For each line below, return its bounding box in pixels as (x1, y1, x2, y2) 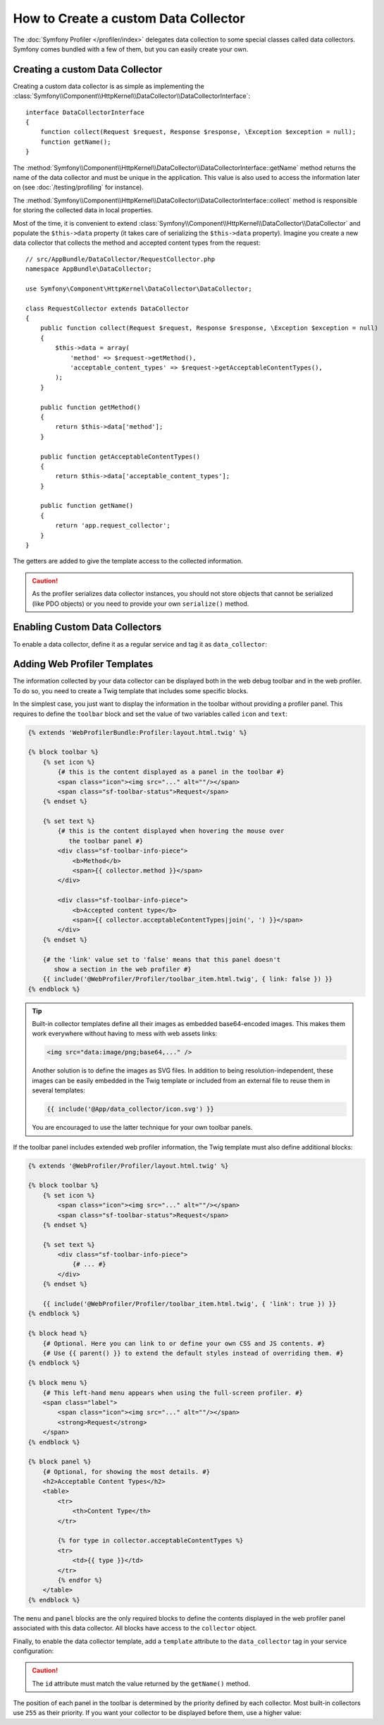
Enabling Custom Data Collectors (13, 621, 162, 633)
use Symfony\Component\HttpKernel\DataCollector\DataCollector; (25, 284, 253, 293)
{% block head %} (27, 1329, 88, 1338)
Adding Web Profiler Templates (13, 658, 154, 670)
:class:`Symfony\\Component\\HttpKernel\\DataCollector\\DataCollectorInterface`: (13, 92, 250, 100)
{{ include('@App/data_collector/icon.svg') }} (47, 1105, 214, 1114)
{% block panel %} (27, 1458, 92, 1466)
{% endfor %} (57, 1576, 103, 1584)
